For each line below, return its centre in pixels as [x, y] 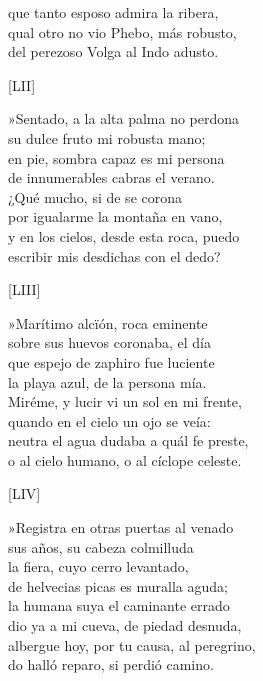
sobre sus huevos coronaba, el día [109, 342]
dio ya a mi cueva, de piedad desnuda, [125, 625]
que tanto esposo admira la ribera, [113, 12]
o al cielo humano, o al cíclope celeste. [125, 459]
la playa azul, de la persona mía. [107, 381]
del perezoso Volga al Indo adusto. [113, 51]
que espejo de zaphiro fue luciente [111, 361]
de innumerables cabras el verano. [111, 177]
